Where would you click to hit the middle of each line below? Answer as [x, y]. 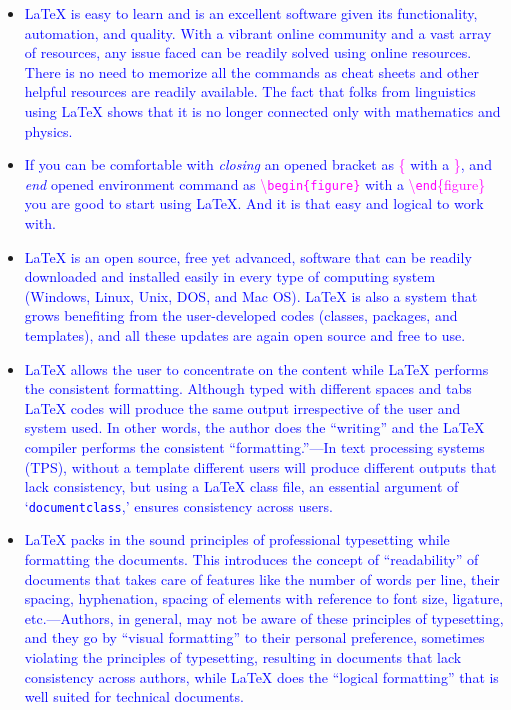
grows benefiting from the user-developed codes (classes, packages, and [241, 315]
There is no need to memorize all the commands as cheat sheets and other [252, 71]
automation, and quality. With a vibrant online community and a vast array [258, 32]
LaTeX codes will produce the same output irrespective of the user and [242, 407]
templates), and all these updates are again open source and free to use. [245, 334]
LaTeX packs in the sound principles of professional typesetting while [237, 539]
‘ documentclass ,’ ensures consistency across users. [178, 505]
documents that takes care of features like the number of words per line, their [262, 578]
